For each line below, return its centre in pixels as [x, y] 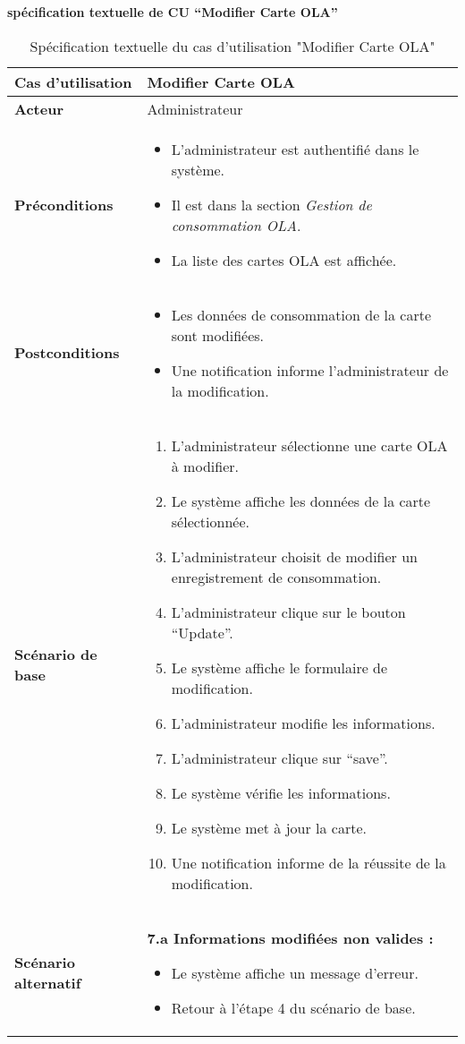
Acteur [39, 108]
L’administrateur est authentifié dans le [295, 149]
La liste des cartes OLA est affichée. [284, 260]
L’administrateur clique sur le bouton [288, 612]
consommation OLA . [236, 225]
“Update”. [202, 632]
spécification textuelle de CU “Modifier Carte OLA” [173, 12]
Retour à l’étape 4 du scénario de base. [293, 1007]
